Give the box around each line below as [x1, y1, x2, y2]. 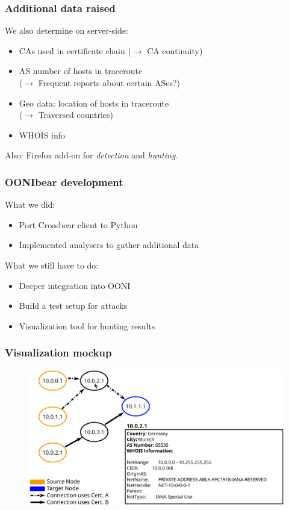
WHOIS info [19, 128, 66, 141]
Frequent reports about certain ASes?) [38, 76, 181, 89]
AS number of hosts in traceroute [19, 64, 143, 77]
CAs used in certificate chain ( [19, 44, 131, 57]
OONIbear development [5, 174, 123, 189]
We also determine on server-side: [5, 24, 128, 37]
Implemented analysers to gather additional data [19, 238, 199, 251]
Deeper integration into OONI [19, 279, 131, 291]
